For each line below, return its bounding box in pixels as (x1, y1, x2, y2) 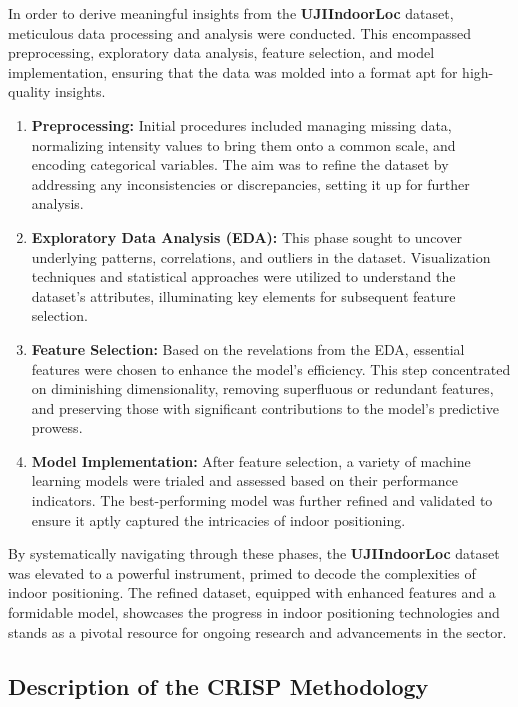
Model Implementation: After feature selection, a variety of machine (31, 450, 471, 471)
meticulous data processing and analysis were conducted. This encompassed (8, 22, 472, 43)
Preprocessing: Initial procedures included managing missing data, (31, 114, 452, 135)
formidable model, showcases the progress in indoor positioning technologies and (8, 602, 500, 623)
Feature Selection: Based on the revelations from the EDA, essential (31, 338, 465, 359)
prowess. (31, 417, 83, 438)
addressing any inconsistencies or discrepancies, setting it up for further (31, 173, 470, 194)
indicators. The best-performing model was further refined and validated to (31, 490, 493, 511)
